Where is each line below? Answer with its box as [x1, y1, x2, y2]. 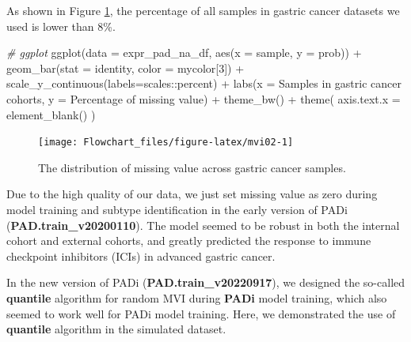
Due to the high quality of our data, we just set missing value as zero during [6, 186, 378, 202]
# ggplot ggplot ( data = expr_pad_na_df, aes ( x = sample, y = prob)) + [6, 44, 362, 61]
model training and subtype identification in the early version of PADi [6, 201, 348, 217]
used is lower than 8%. [6, 17, 116, 34]
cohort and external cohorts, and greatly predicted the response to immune [6, 232, 371, 249]
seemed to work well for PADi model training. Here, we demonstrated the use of [6, 305, 396, 321]
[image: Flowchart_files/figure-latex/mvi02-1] [38, 137, 294, 148]
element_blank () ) [6, 106, 96, 122]
